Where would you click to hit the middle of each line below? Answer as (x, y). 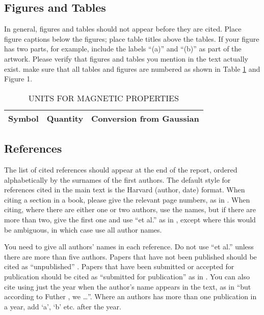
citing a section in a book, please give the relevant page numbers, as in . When (127, 199)
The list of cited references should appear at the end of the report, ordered (121, 169)
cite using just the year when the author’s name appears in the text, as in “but (128, 286)
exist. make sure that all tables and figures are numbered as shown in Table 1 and (132, 68)
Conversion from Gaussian (145, 118)
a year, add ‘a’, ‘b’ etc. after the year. (63, 306)
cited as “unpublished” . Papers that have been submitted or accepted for (119, 266)
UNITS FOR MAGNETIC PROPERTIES (103, 98)
